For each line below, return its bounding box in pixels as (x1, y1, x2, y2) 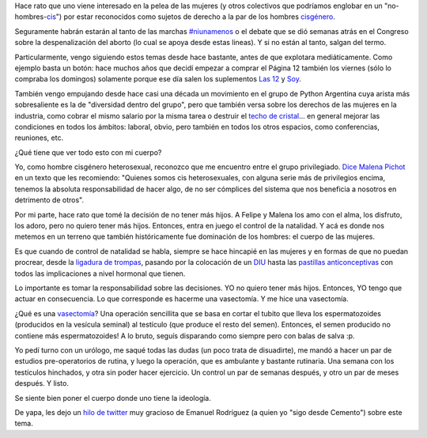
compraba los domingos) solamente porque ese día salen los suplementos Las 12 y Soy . (14, 74, 302, 84)
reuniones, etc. (14, 133, 63, 142)
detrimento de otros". (14, 195, 85, 205)
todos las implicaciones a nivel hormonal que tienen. (14, 269, 186, 278)
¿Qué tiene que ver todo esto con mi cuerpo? (14, 147, 162, 157)
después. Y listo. (14, 379, 69, 388)
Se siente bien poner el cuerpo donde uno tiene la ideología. (14, 393, 211, 402)
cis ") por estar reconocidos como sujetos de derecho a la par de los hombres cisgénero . (46, 12, 335, 21)
